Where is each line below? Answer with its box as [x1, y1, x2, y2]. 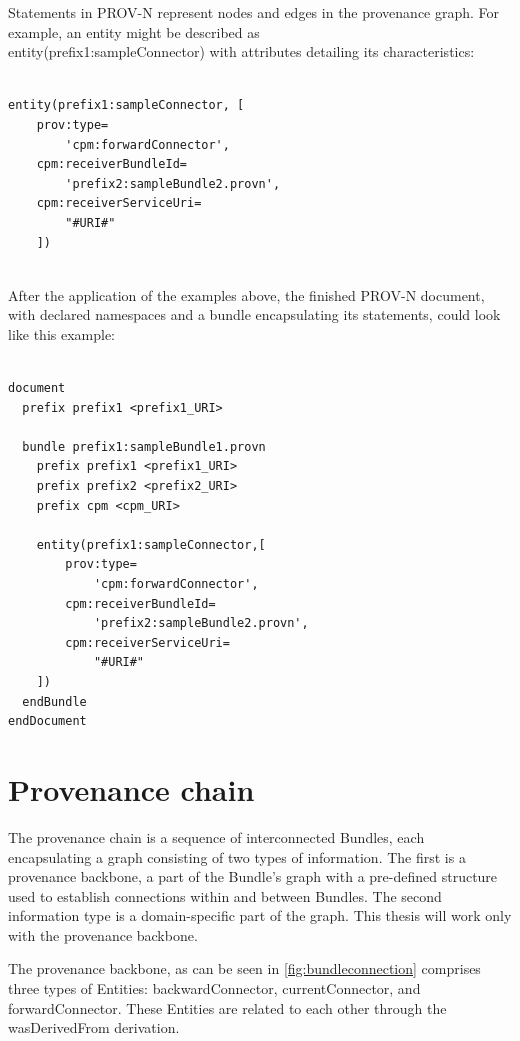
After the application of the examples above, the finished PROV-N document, [8, 284, 485, 305]
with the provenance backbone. [8, 924, 198, 945]
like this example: [8, 323, 116, 344]
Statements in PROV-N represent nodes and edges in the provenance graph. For [8, 2, 500, 22]
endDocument [8, 714, 87, 729]
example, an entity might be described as [8, 21, 260, 42]
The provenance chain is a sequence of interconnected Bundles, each [8, 826, 425, 847]
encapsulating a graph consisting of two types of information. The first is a [8, 846, 466, 867]
